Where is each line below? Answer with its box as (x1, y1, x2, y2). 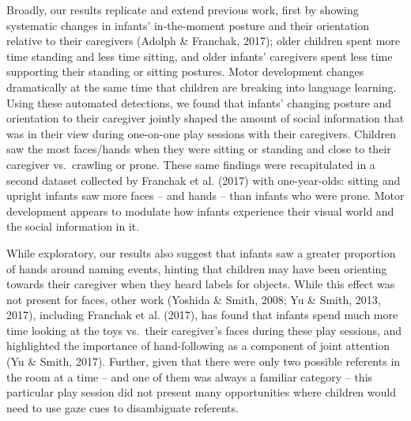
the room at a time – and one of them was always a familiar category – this (6, 368, 373, 385)
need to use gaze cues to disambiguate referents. (6, 399, 239, 415)
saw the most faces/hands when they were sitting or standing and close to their (6, 141, 391, 157)
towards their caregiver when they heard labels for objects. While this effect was (6, 276, 395, 292)
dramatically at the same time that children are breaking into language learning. (6, 78, 397, 95)
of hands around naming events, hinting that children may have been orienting (6, 260, 387, 276)
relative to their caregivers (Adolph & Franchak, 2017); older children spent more (6, 32, 401, 49)
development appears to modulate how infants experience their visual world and (6, 202, 394, 219)
